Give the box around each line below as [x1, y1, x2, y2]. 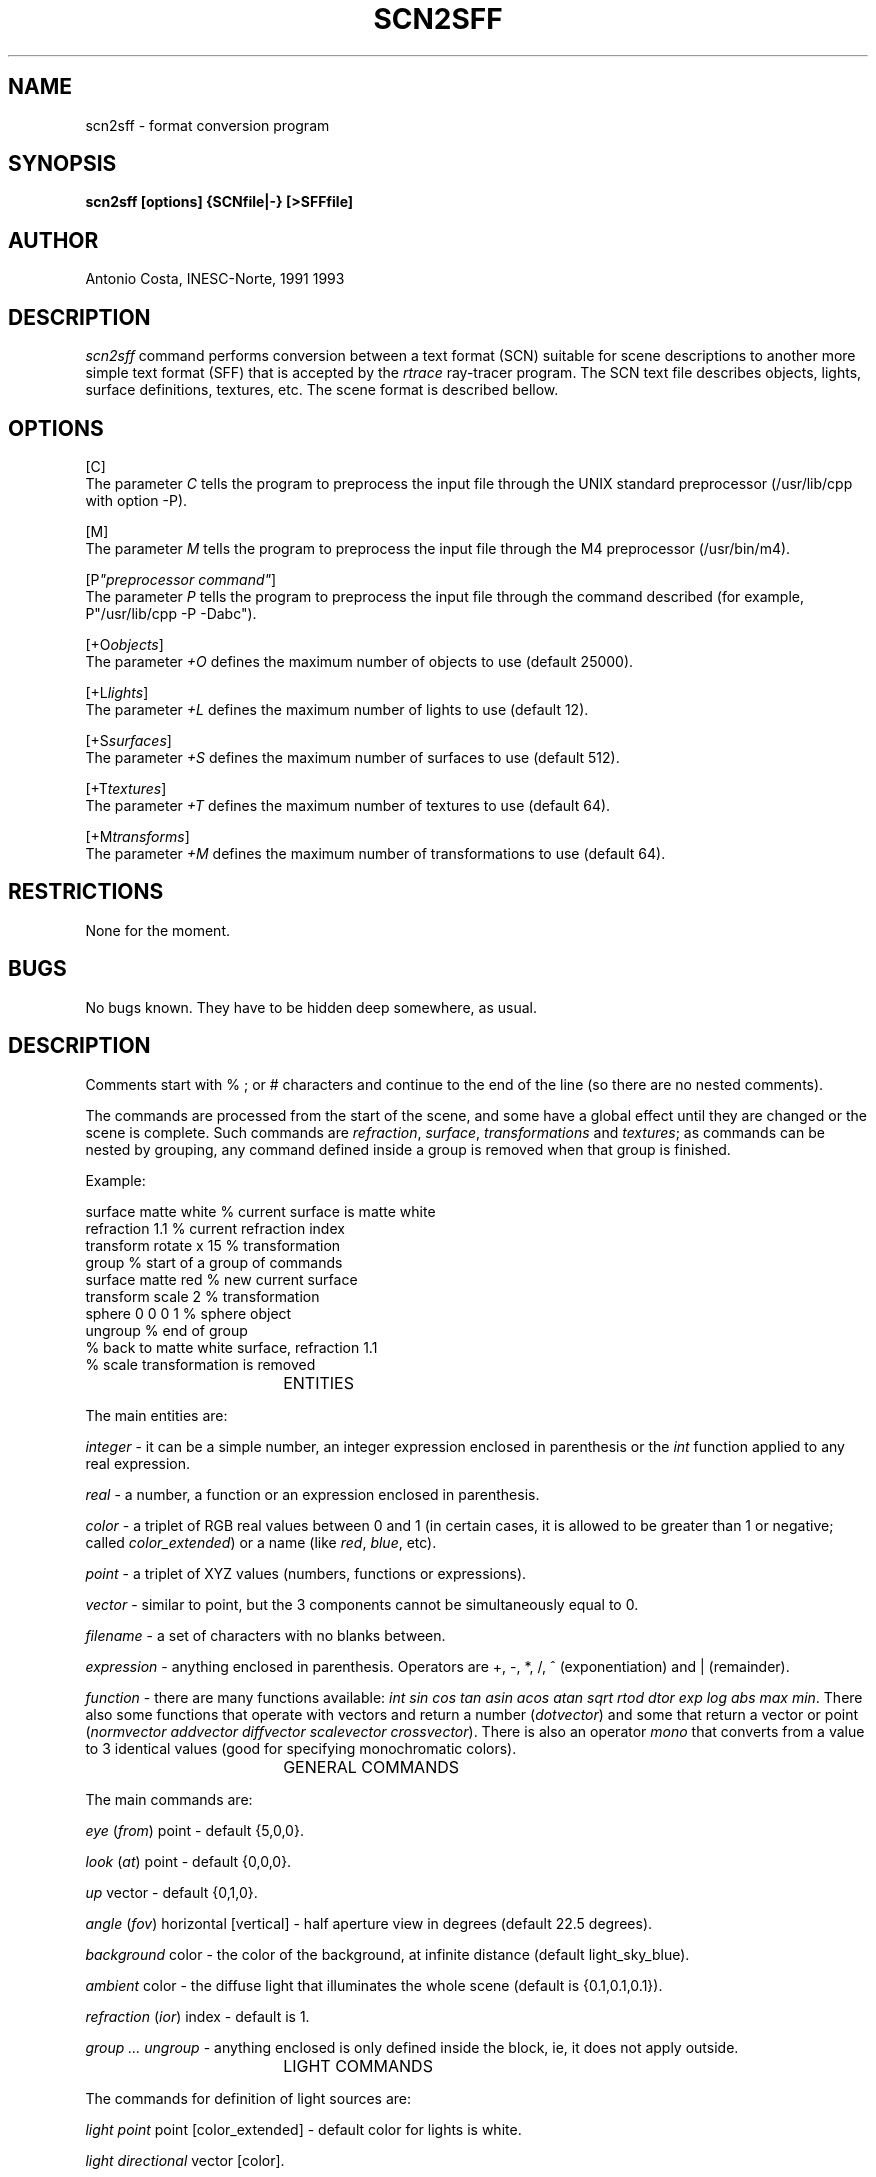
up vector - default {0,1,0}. [85, 1883, 258, 1901]
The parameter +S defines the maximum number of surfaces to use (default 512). [85, 748, 620, 766]
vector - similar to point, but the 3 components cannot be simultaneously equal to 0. [85, 1595, 639, 1613]
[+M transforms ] [85, 827, 190, 845]
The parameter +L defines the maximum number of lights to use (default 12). [85, 700, 589, 718]
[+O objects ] [85, 635, 164, 653]
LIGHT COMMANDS [283, 2055, 433, 2076]
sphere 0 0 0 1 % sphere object [85, 1304, 292, 1322]
